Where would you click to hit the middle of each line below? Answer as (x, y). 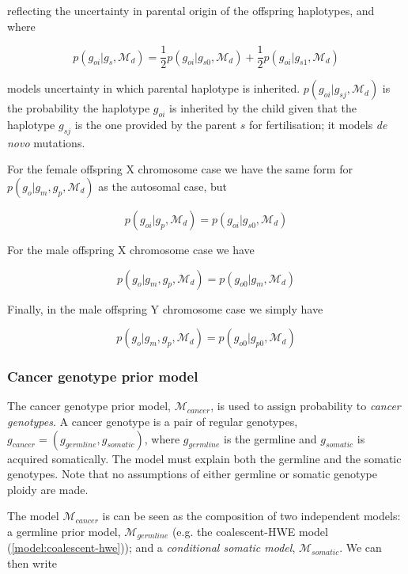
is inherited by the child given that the (263, 108)
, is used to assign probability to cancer (306, 406)
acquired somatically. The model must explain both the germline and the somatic (204, 458)
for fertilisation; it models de (318, 125)
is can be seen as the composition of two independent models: (251, 516)
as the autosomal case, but (163, 186)
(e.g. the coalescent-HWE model (250, 531)
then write (32, 563)
